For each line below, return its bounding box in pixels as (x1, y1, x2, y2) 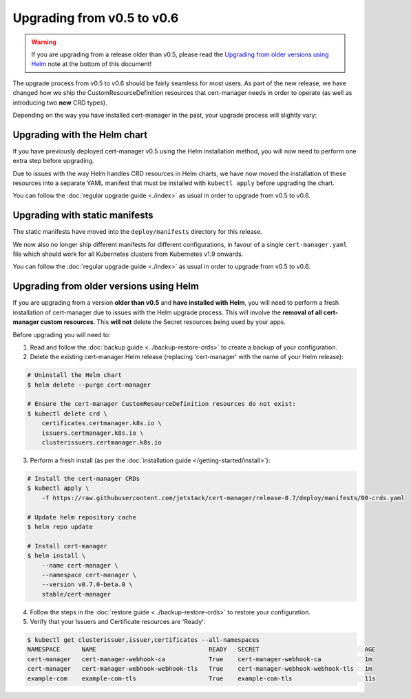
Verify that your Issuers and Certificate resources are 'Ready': (30, 618, 206, 626)
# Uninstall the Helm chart (27, 372, 122, 379)
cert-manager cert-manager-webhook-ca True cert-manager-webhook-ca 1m (27, 655, 372, 663)
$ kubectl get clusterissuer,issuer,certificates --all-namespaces (27, 636, 260, 644)
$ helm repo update (27, 523, 93, 530)
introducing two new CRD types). (12, 98, 107, 107)
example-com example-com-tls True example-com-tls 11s (27, 674, 376, 682)
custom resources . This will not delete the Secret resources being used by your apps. (40, 318, 286, 326)
